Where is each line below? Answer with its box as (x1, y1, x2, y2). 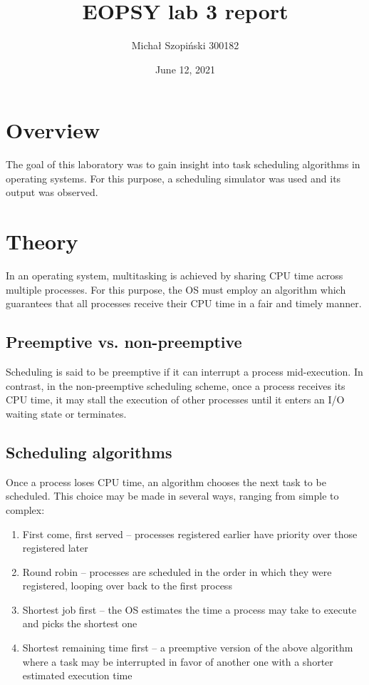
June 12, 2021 (155, 61, 216, 76)
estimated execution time (22, 668, 132, 683)
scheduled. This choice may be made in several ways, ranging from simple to (6, 488, 339, 503)
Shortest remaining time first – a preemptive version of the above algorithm (22, 640, 353, 655)
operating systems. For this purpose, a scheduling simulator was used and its (6, 170, 341, 185)
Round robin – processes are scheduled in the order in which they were (22, 564, 332, 579)
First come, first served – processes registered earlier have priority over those (22, 526, 358, 541)
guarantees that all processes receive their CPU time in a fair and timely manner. (6, 296, 362, 311)
